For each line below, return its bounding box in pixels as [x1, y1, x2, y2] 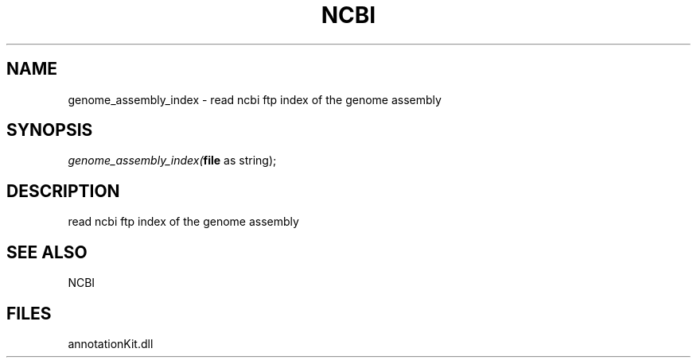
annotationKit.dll [68, 336, 154, 350]
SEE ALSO [6, 242, 88, 262]
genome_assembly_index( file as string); [68, 153, 277, 168]
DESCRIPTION [6, 180, 120, 201]
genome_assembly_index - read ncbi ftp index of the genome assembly [68, 92, 442, 106]
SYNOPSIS [6, 120, 93, 141]
